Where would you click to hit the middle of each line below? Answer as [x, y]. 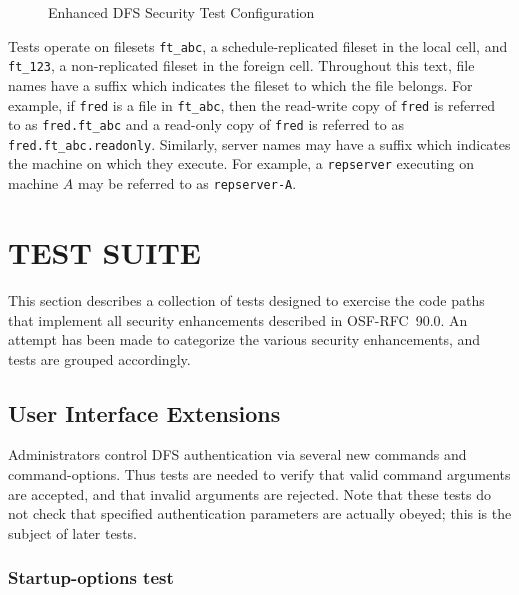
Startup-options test [91, 577]
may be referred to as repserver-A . [187, 183]
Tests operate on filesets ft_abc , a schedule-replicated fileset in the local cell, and [258, 45]
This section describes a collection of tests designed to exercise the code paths [246, 299]
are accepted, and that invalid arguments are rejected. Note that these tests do [250, 493]
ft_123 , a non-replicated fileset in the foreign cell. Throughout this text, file [241, 65]
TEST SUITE [105, 251]
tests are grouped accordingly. [99, 358]
